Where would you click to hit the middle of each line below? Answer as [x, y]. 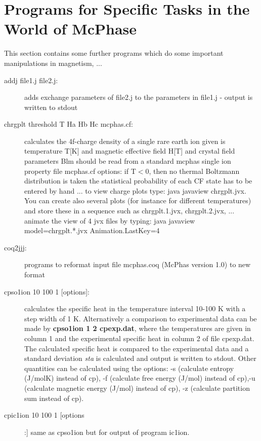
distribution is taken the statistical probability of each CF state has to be [138, 181]
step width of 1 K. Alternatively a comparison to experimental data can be [141, 318]
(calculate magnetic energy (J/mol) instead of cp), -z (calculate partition [137, 388]
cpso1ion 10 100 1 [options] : [47, 291]
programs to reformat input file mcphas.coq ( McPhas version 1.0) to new [138, 264]
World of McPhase [71, 29]
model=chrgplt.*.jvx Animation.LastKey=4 [92, 230]
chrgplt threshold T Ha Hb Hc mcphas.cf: [69, 124]
